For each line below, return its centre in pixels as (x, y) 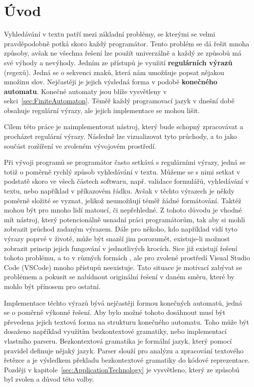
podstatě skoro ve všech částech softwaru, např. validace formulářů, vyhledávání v (127, 181)
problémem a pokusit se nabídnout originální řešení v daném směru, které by (119, 277)
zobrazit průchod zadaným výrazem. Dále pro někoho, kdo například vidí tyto (121, 229)
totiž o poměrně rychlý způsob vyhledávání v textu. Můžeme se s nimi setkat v (122, 171)
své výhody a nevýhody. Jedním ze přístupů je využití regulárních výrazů (118, 62)
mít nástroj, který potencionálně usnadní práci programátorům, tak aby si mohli (125, 219)
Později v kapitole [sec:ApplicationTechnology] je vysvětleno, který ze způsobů (122, 369)
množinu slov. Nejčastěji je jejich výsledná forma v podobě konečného (111, 82)
